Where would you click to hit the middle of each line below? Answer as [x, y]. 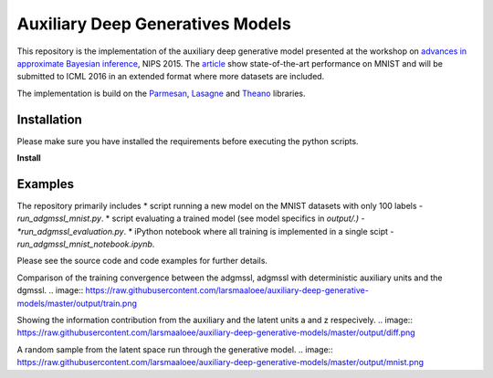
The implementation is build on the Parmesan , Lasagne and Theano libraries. [161, 93]
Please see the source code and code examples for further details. [142, 261]
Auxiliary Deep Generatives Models [154, 24]
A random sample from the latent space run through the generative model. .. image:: [175, 349]
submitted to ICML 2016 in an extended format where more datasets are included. [171, 77]
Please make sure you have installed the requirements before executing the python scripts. [188, 141]
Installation [49, 119]
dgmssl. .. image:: [50, 290]
